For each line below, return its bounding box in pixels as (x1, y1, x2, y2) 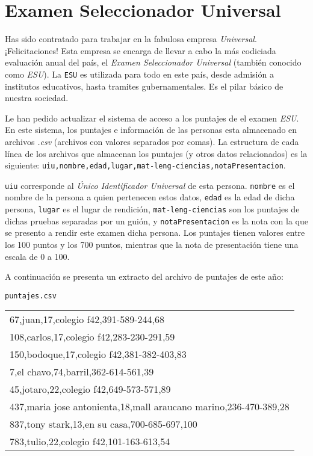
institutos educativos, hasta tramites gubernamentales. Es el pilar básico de (5, 79, 284, 92)
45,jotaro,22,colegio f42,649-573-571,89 (10, 382, 171, 396)
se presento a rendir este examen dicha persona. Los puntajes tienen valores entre (5, 226, 305, 239)
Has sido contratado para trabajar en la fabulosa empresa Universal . (5, 32, 257, 45)
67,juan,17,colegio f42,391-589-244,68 (10, 312, 164, 327)
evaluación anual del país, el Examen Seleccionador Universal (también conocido (5, 56, 302, 69)
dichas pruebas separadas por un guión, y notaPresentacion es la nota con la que (5, 214, 308, 227)
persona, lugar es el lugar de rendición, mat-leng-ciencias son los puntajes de (5, 203, 300, 215)
